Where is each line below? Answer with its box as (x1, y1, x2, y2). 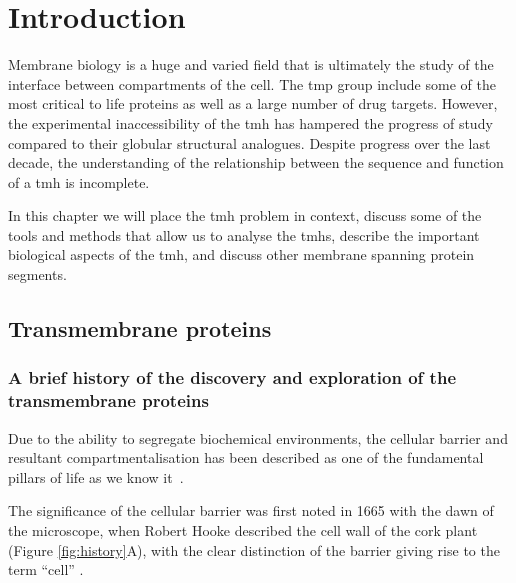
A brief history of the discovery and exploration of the (8, 365, 456, 390)
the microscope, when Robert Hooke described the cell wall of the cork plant (8, 519, 478, 540)
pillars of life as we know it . (8, 466, 184, 487)
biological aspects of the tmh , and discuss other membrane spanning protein (8, 244, 475, 265)
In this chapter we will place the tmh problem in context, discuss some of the (8, 205, 482, 226)
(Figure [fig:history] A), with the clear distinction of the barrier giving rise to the (8, 539, 500, 560)
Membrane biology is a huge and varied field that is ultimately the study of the (8, 54, 494, 75)
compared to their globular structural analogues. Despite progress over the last (8, 132, 491, 153)
